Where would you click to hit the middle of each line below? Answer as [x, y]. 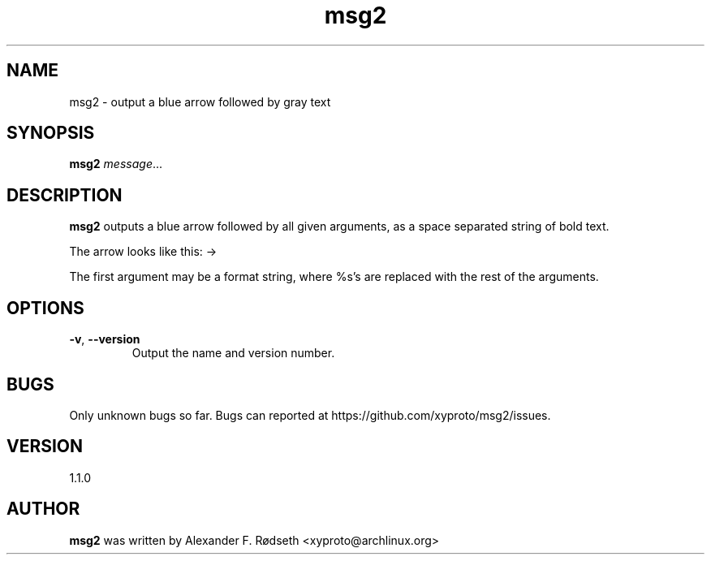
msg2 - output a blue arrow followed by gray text [200, 101]
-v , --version [105, 339]
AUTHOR [43, 509]
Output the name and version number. [233, 353]
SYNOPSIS [51, 133]
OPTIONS [45, 308]
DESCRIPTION [65, 195]
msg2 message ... [116, 164]
